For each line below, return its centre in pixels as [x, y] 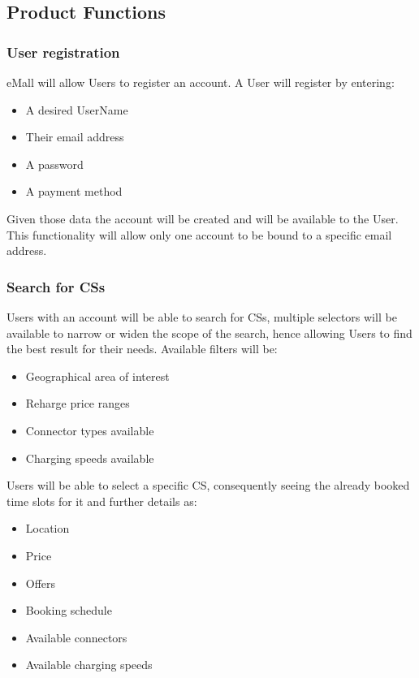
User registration [63, 52]
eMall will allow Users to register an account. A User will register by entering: [201, 82]
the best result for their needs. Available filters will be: [142, 349]
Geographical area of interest [97, 376]
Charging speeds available [90, 458]
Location [48, 528]
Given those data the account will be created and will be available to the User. [203, 218]
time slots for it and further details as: [102, 501]
